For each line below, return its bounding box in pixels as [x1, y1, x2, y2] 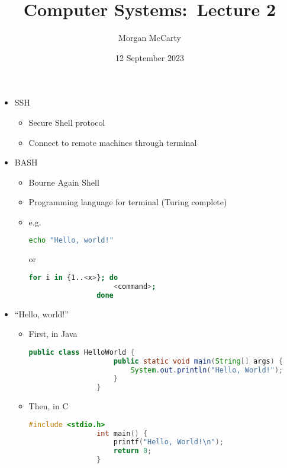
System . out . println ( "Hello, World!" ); [130, 365, 283, 374]
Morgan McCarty [118, 31, 181, 44]
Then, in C [28, 400, 69, 412]
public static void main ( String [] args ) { [113, 356, 283, 365]
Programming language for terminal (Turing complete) [28, 196, 227, 208]
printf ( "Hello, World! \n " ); [113, 438, 224, 447]
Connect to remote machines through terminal [28, 136, 197, 148]
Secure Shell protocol [28, 116, 105, 128]
